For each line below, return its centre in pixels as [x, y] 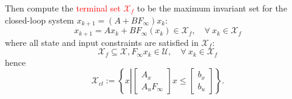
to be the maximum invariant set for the [212, 8]
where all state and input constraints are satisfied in [102, 42]
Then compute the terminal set [63, 8]
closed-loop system [39, 20]
